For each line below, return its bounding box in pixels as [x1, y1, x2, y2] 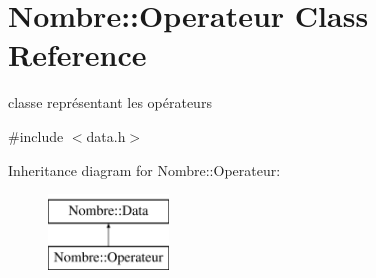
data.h [86, 125, 126, 146]
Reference [8, 34, 147, 75]
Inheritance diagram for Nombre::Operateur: [8, 159, 281, 180]
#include [8, 125, 64, 146]
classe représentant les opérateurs [8, 92, 212, 113]
